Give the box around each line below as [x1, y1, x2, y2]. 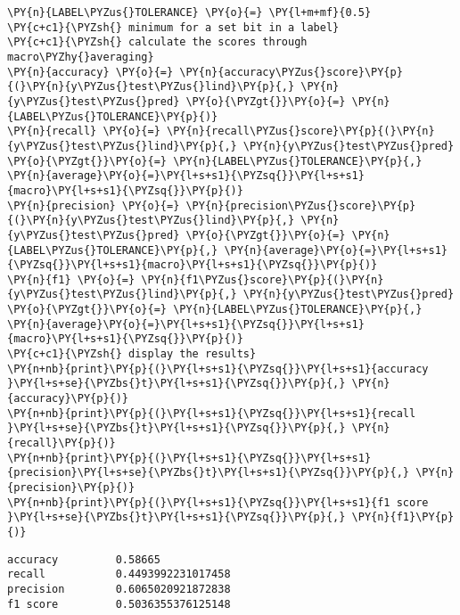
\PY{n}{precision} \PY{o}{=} [7, 199, 180, 212]
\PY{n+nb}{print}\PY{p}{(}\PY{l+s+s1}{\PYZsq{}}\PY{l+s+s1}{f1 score [7, 496, 429, 509]
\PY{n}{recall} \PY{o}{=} [7, 125, 160, 138]
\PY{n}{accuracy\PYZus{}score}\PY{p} [179, 65, 403, 78]
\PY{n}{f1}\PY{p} [351, 511, 455, 524]
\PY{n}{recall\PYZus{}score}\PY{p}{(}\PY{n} [166, 125, 435, 138]
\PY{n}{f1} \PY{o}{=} [7, 273, 136, 286]
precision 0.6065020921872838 [7, 582, 231, 595]
